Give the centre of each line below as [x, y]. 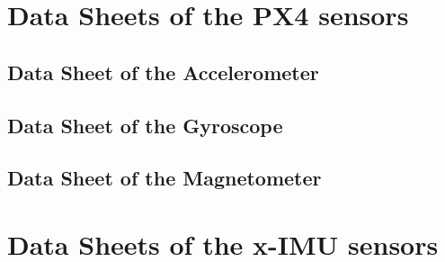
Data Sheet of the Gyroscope [145, 125]
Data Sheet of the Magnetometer [165, 178]
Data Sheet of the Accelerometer [163, 72]
